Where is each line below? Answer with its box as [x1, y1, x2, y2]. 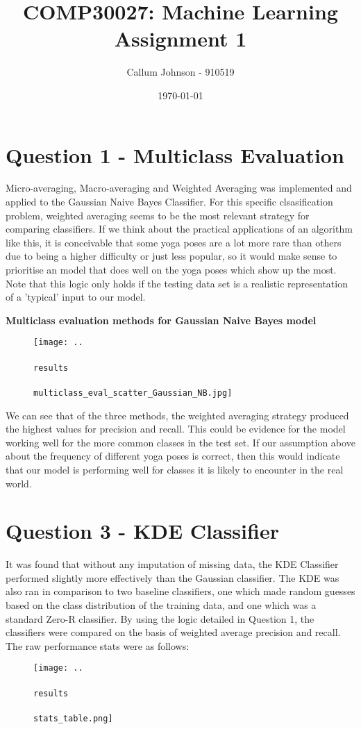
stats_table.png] [33, 713, 113, 723]
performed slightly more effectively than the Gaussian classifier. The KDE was [6, 570, 339, 585]
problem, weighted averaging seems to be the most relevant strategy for [6, 208, 310, 222]
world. [6, 476, 32, 490]
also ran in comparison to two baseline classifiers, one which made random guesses [6, 584, 355, 598]
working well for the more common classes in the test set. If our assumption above [6, 435, 355, 449]
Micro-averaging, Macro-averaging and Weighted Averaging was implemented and [6, 181, 352, 195]
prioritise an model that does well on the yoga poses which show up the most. [6, 262, 337, 276]
